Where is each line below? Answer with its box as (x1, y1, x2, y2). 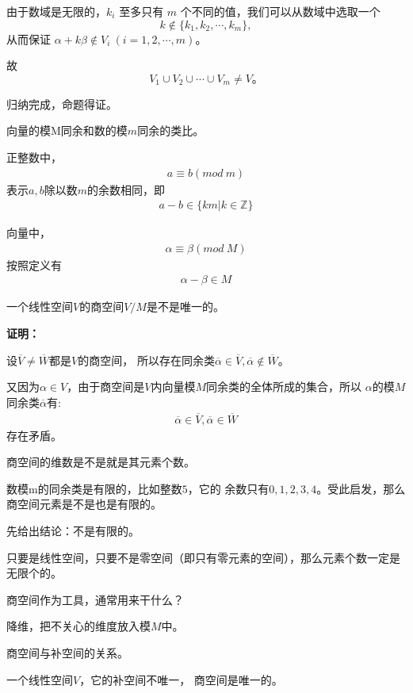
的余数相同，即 (86, 181, 165, 197)
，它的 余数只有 (187, 480, 270, 496)
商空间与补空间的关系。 (6, 645, 128, 661)
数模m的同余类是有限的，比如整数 (6, 480, 182, 496)
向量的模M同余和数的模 (6, 122, 128, 139)
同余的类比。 (137, 122, 205, 139)
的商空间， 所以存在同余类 (78, 351, 215, 368)
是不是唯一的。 (146, 298, 224, 315)
